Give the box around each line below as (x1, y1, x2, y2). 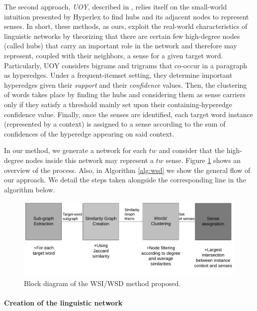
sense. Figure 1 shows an (166, 155, 241, 165)
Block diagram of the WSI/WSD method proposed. (24, 278, 181, 288)
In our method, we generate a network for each (4, 145, 147, 155)
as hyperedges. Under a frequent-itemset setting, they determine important (4, 70, 233, 80)
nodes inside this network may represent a (25, 155, 154, 165)
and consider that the (159, 145, 225, 155)
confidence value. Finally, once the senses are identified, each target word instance (4, 109, 254, 119)
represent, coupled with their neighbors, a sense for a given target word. (4, 50, 223, 60)
